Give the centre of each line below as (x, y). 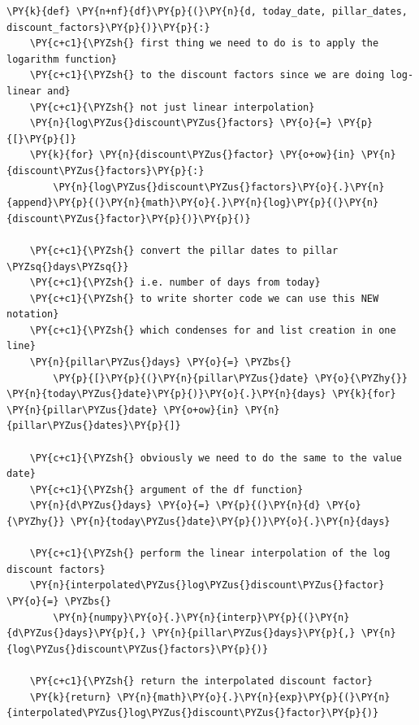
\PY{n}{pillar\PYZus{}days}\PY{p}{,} (253, 633)
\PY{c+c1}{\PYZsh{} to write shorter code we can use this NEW (204, 298)
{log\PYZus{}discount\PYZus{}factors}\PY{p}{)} (138, 649)
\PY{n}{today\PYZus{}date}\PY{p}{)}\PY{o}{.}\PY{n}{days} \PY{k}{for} (201, 394)
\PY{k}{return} (70, 697)
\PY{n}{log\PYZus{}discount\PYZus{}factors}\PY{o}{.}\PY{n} (219, 187)
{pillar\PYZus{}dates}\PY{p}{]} (94, 426)
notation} (33, 314)
